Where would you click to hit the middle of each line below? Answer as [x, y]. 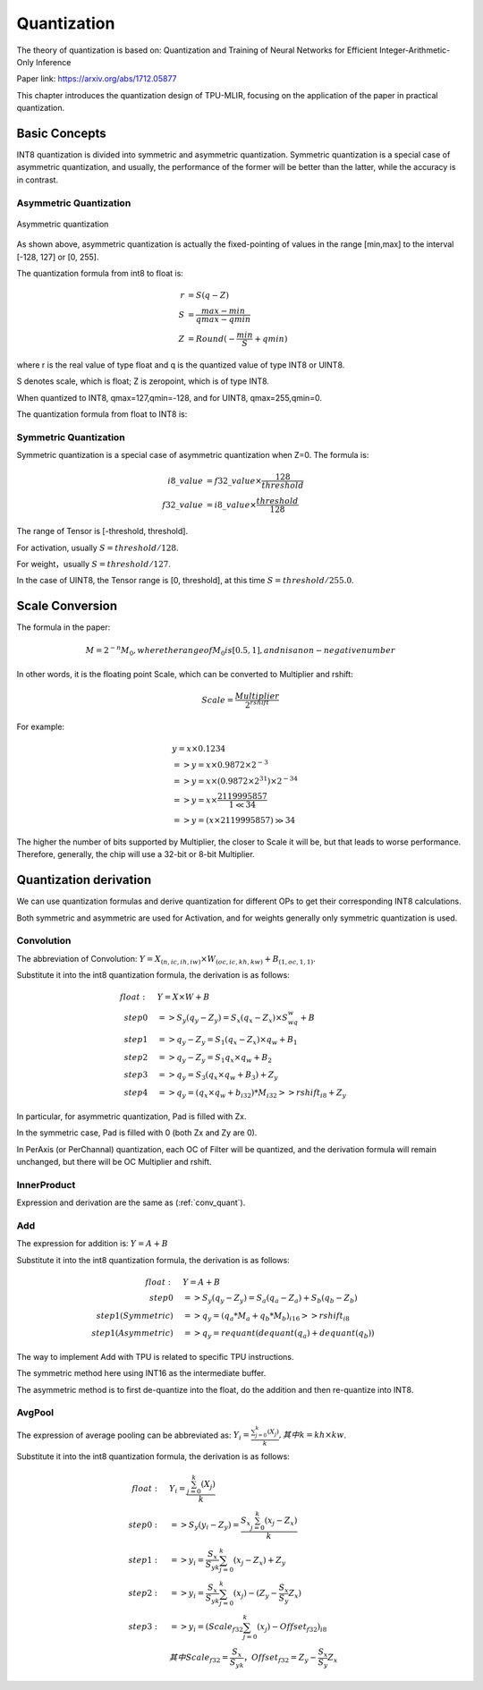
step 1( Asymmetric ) [132, 1333]
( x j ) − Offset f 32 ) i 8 [292, 1628]
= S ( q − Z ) [208, 296]
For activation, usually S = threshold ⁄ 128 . [97, 548]
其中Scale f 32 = [199, 1659]
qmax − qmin [223, 319]
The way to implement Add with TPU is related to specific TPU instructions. [155, 1356]
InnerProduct [46, 1185]
